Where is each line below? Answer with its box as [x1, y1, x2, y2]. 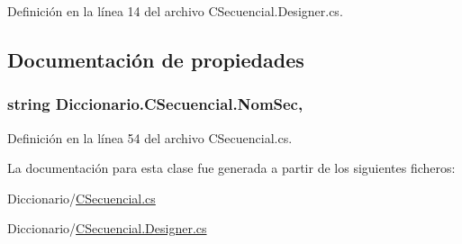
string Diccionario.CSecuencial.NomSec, [7, 93, 303, 115]
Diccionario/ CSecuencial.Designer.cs [7, 219, 207, 238]
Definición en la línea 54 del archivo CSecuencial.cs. [7, 128, 293, 147]
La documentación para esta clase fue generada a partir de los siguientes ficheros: [7, 158, 456, 177]
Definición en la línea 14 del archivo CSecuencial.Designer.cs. [7, 2, 343, 20]
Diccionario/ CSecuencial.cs [7, 188, 156, 207]
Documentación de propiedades [7, 45, 304, 73]
